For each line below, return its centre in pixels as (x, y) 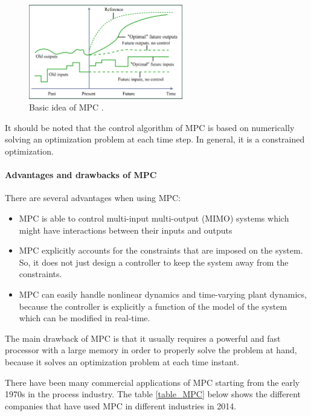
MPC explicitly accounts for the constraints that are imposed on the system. (161, 250)
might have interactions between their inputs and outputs (126, 230)
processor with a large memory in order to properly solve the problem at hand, (151, 350)
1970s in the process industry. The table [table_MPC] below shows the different (153, 394)
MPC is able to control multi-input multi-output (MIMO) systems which (154, 218)
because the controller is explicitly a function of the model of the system (153, 306)
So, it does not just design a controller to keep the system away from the (154, 262)
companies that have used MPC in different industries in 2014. (121, 405)
